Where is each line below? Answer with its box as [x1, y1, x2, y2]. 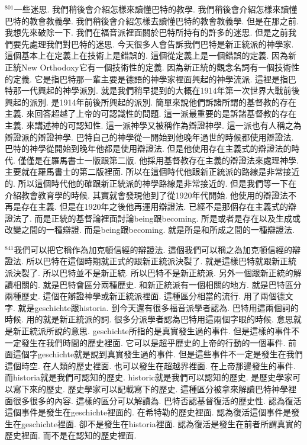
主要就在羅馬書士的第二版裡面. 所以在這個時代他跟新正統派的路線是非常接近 [5, 165, 300, 178]
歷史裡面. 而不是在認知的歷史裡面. [5, 429, 137, 441]
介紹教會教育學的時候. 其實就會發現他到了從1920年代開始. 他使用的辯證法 [5, 188, 289, 201]
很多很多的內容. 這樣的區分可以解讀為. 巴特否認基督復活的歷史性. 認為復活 [12, 394, 302, 406]
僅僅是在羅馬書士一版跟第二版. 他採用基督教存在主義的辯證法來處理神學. [18, 153, 299, 166]
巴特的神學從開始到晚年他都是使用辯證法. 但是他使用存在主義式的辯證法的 [5, 142, 292, 155]
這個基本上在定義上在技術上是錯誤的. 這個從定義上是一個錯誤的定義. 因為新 [5, 49, 297, 62]
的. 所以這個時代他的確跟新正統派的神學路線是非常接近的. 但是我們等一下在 [5, 177, 297, 189]
